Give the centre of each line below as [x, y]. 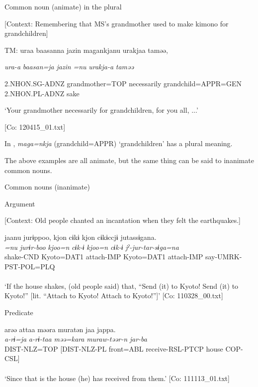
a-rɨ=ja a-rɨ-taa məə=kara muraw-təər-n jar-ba [76, 339]
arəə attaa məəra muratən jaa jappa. [60, 329]
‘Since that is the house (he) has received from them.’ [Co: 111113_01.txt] [117, 378]
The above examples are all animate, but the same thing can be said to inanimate [129, 160]
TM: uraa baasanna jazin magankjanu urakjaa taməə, [86, 50]
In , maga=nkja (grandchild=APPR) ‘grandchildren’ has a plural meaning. [119, 143]
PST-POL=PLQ [30, 266]
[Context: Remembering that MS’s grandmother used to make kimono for [117, 23]
